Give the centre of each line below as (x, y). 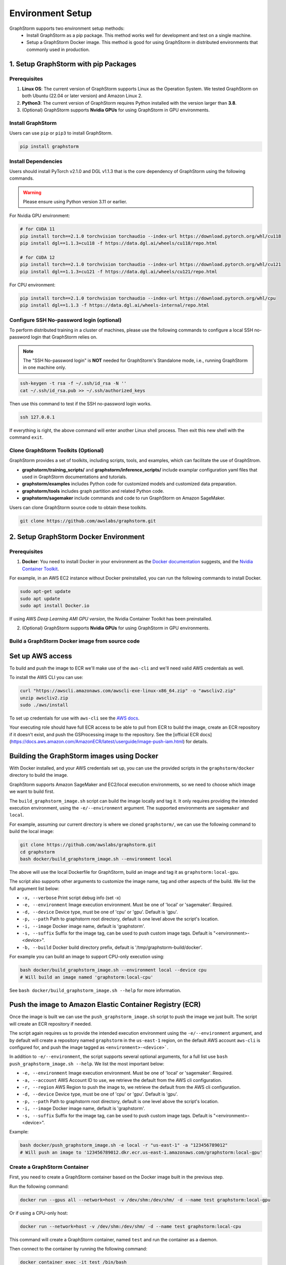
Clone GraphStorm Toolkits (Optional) (57, 450)
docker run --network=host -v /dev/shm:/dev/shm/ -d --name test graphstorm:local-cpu (131, 1226)
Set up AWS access (41, 656)
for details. (197, 742)
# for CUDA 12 (37, 258)
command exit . (27, 437)
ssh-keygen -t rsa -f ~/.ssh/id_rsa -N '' (73, 384)
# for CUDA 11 (37, 229)
